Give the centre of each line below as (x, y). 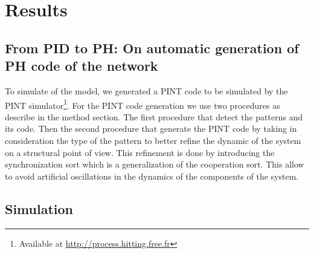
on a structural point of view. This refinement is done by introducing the (140, 152)
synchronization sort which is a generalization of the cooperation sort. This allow (155, 164)
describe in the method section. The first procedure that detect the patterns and (154, 116)
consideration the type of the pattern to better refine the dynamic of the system (153, 140)
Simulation (39, 208)
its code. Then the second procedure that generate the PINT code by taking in (151, 129)
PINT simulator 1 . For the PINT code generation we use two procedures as (143, 104)
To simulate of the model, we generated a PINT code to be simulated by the (146, 90)
